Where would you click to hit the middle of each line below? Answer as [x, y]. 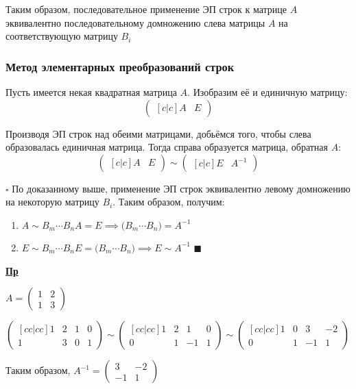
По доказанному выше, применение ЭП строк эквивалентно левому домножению [181, 188]
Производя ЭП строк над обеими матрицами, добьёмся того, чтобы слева [158, 133]
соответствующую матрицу [62, 36]
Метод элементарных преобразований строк [120, 66]
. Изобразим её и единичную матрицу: [268, 92]
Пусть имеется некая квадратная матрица [91, 92]
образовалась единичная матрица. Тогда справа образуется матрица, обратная [167, 147]
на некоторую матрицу [52, 202]
